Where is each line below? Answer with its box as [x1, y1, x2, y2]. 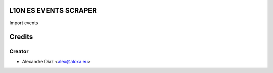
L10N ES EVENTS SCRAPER [9, 6, 97, 15]
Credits [9, 33, 33, 41]
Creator [9, 48, 29, 55]
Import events [9, 20, 38, 26]
